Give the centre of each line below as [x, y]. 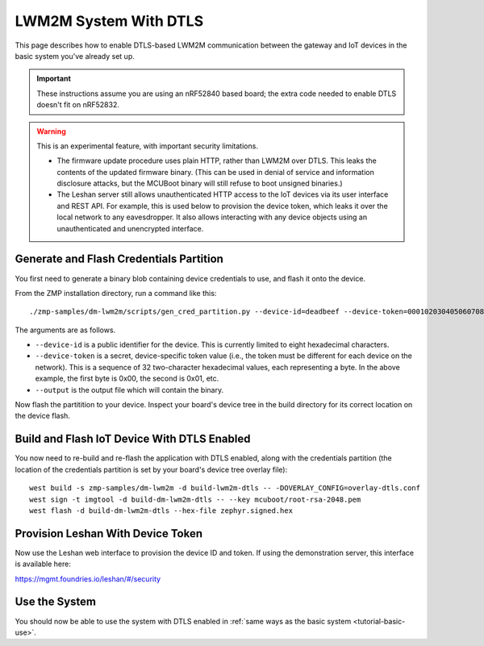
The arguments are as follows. [65, 330]
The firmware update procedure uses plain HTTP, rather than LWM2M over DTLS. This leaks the [217, 160]
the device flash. [42, 416]
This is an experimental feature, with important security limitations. [147, 146]
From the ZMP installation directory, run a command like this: [116, 293]
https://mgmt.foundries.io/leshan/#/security [88, 579]
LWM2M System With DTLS [109, 21]
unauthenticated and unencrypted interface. [130, 228]
